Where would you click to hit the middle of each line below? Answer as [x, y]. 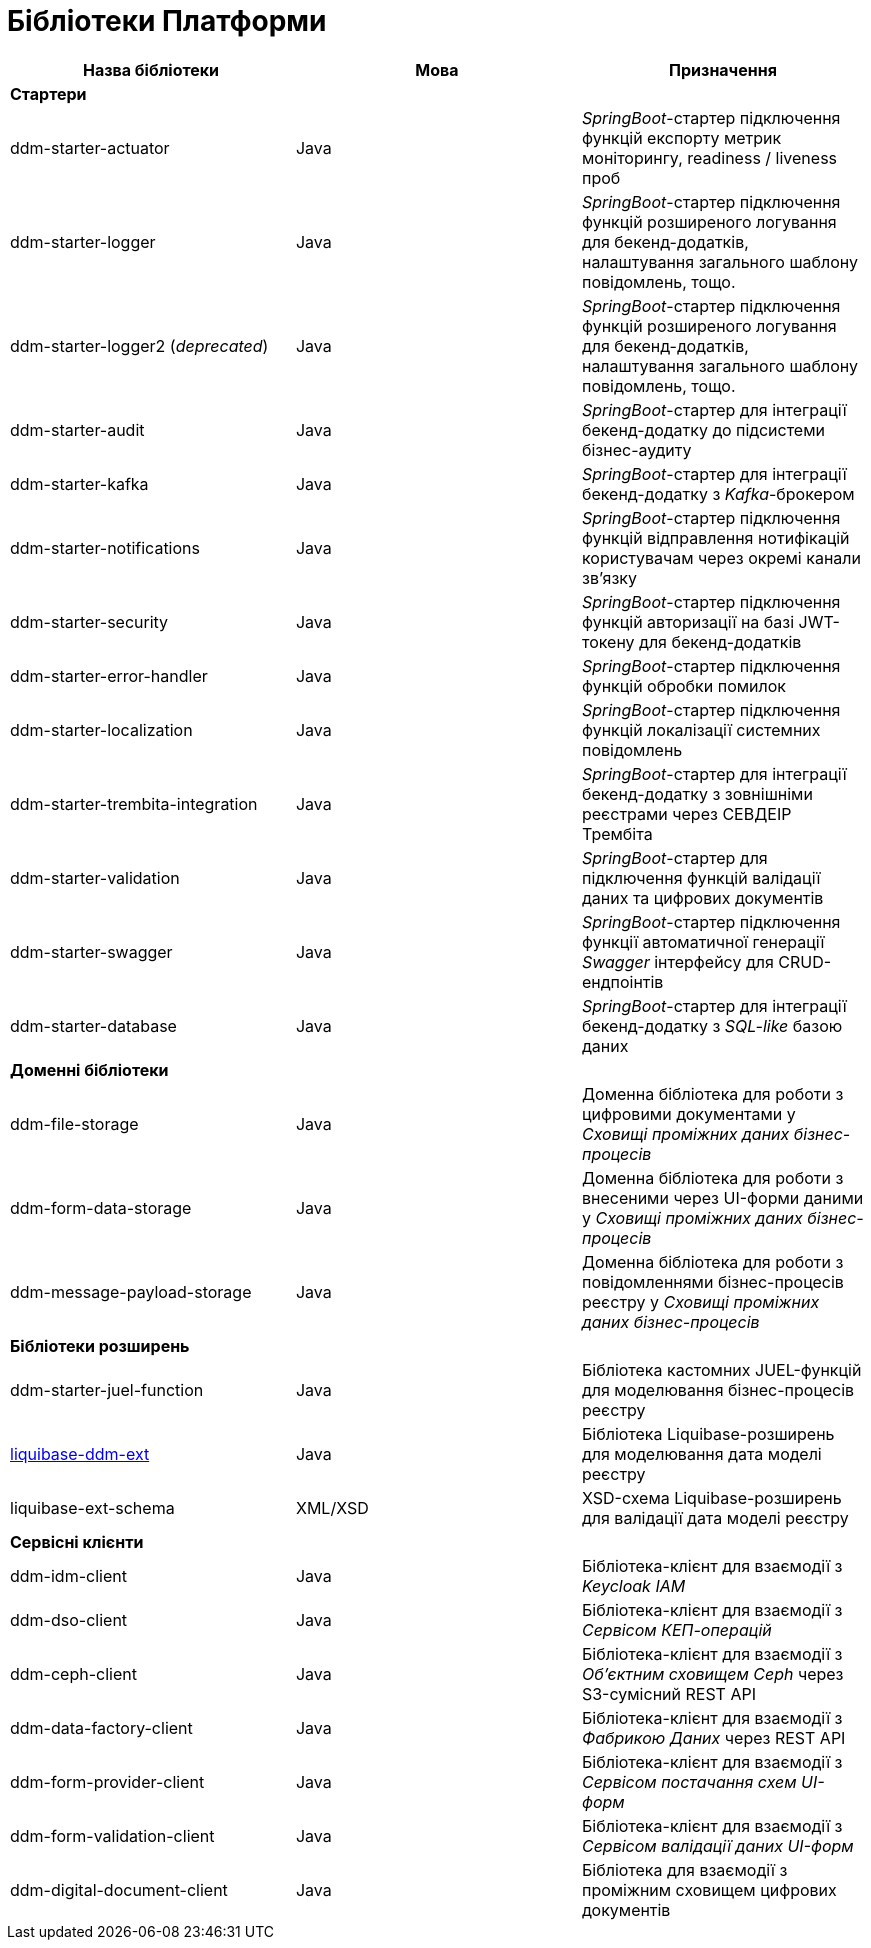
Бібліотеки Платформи [167, 21]
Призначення [723, 69]
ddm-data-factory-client [101, 1727]
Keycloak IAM [633, 1585]
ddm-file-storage [74, 1123]
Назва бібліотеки [151, 69]
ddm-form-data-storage [101, 1207]
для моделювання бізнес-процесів [718, 1389]
